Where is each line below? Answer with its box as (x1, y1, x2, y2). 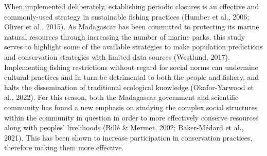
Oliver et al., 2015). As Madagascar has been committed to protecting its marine (4, 21, 259, 32)
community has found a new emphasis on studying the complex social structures (4, 101, 258, 112)
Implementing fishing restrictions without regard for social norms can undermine (4, 61, 258, 72)
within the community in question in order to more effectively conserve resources (4, 112, 259, 123)
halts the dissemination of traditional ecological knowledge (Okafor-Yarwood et (4, 81, 254, 92)
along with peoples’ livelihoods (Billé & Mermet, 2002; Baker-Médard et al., (4, 122, 244, 133)
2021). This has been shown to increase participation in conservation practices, (4, 132, 253, 143)
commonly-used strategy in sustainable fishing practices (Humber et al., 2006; (4, 11, 250, 22)
